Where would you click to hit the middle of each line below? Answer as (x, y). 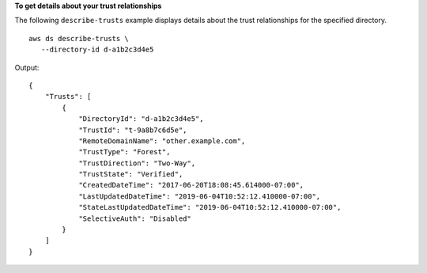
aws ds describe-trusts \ (79, 38)
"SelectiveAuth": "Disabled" (135, 218)
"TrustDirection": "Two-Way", (137, 163)
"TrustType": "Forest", (125, 152)
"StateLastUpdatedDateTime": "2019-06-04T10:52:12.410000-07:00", (210, 207)
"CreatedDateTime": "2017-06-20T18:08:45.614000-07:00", (191, 185)
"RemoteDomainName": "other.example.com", (162, 141)
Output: (27, 67)
